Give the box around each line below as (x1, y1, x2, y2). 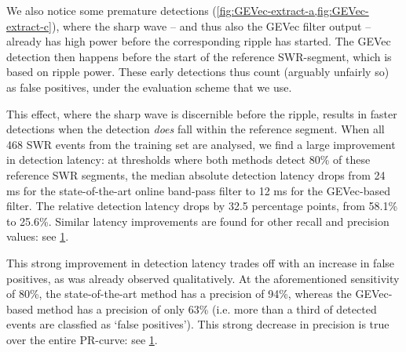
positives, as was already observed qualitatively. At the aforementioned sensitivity (6, 270, 400, 286)
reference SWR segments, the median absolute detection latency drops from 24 (6, 166, 386, 183)
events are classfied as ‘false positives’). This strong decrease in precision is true (6, 316, 390, 332)
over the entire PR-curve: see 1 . (6, 331, 158, 347)
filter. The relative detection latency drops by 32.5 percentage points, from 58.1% (6, 198, 398, 214)
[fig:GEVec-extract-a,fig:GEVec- (216, 2, 369, 18)
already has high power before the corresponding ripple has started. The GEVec (6, 33, 391, 49)
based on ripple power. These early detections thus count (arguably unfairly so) (6, 64, 390, 80)
